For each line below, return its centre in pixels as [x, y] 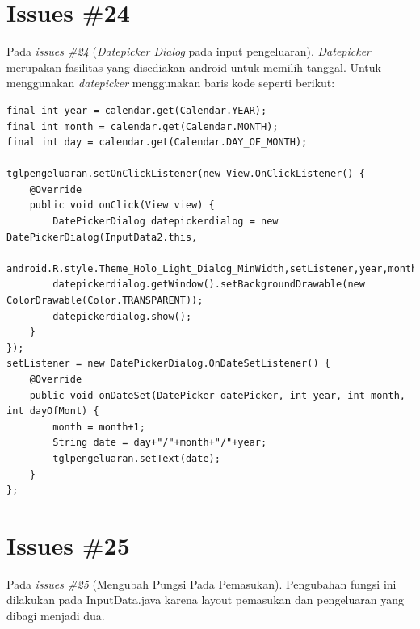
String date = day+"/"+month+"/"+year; [160, 443]
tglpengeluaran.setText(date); [136, 458]
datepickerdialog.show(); [122, 316]
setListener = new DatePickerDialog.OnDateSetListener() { [168, 364]
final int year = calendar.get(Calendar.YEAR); [137, 110]
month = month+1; [99, 427]
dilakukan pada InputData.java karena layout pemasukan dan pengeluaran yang [205, 600]
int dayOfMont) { [53, 411]
